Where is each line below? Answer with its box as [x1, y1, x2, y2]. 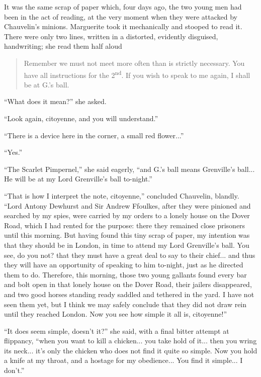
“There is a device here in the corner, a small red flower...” [4, 130, 184, 140]
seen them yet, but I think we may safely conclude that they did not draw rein [4, 299, 247, 309]
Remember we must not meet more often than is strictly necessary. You [24, 57, 245, 68]
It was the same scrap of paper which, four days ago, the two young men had [4, 2, 242, 12]
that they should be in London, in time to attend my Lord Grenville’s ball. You [4, 239, 249, 250]
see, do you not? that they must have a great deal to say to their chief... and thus [4, 249, 255, 260]
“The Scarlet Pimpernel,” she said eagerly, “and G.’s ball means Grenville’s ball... [4, 163, 255, 174]
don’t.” [4, 365, 25, 375]
